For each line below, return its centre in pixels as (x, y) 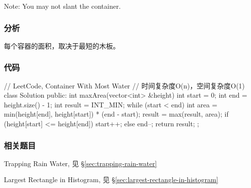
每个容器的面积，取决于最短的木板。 (62, 45)
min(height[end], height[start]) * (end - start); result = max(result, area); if (116, 114)
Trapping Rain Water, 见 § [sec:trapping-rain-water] (81, 163)
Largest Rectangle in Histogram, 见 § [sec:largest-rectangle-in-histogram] (111, 179)
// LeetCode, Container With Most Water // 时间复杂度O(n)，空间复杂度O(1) (125, 85)
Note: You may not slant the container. (63, 6)
